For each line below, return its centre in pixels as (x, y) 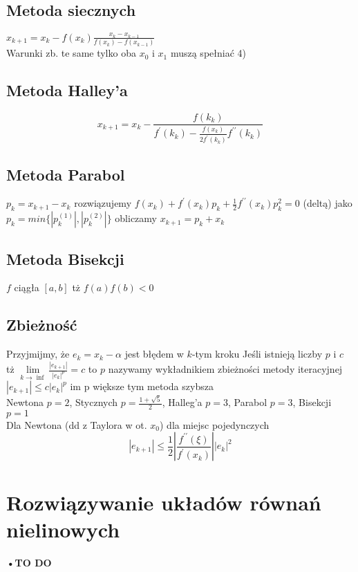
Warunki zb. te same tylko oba (71, 53)
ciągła (27, 287)
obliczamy (136, 218)
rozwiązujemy (103, 203)
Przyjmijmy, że (38, 354)
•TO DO (29, 562)
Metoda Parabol (66, 174)
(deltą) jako (328, 203)
